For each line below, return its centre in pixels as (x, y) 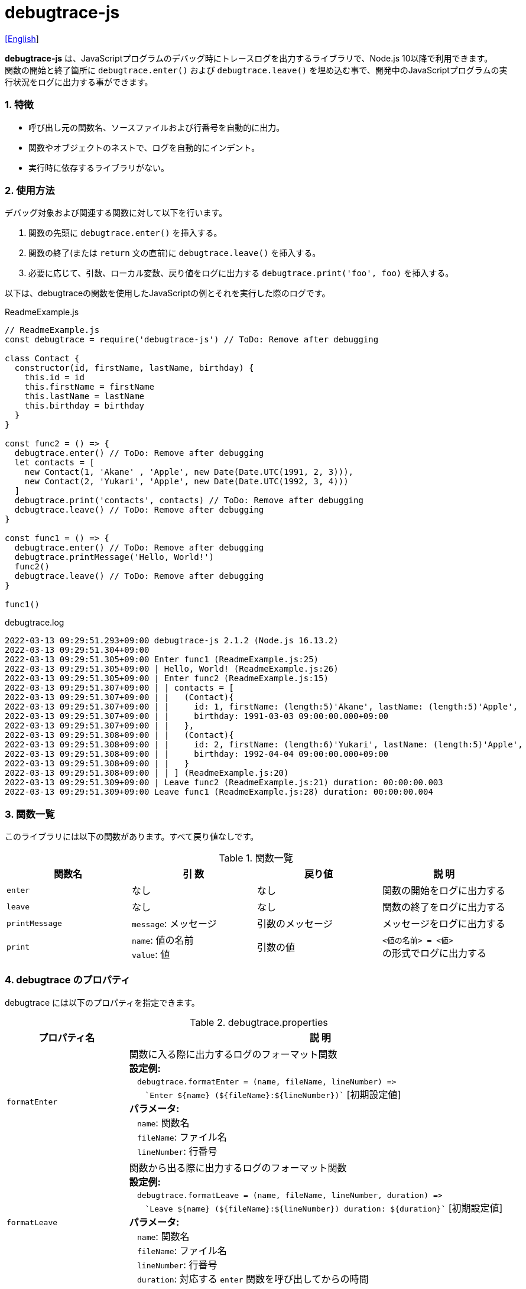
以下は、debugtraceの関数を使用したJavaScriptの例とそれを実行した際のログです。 (168, 293)
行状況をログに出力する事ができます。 (79, 82)
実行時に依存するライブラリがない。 (99, 167)
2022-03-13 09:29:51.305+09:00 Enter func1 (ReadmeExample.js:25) (162, 660)
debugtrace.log (35, 623)
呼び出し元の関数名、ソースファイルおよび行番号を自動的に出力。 (157, 127)
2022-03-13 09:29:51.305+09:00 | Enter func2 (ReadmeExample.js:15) (167, 678)
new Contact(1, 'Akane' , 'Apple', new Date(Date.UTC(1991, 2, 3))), (189, 472)
